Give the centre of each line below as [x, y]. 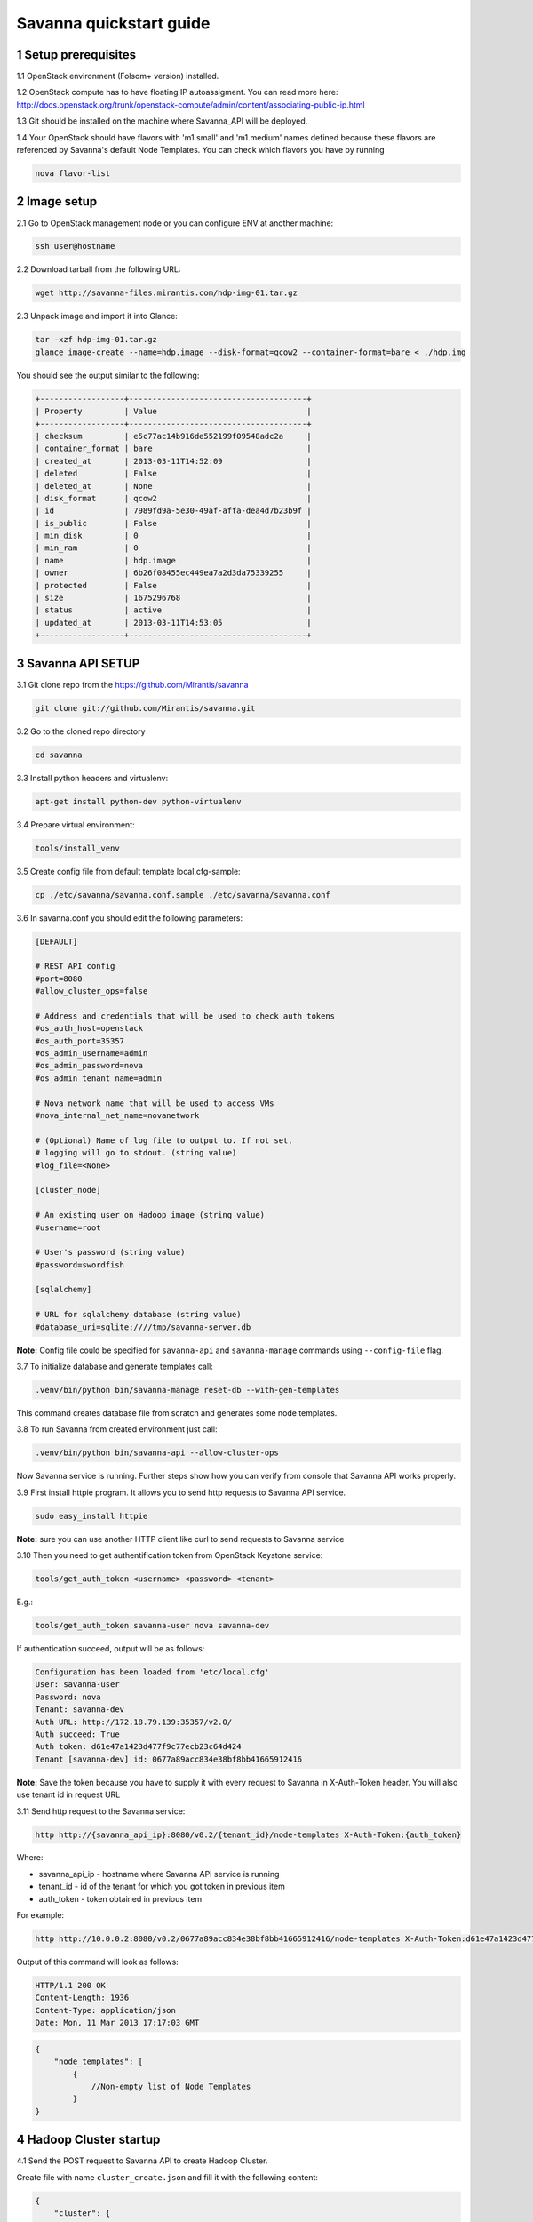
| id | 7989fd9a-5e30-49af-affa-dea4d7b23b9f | [173, 511]
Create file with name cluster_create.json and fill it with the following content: [167, 2177]
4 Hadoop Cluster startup [88, 2140]
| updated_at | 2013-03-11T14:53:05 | [173, 623]
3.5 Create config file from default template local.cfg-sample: [128, 871]
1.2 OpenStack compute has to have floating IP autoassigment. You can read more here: [177, 92]
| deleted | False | [173, 474]
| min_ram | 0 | [173, 548]
